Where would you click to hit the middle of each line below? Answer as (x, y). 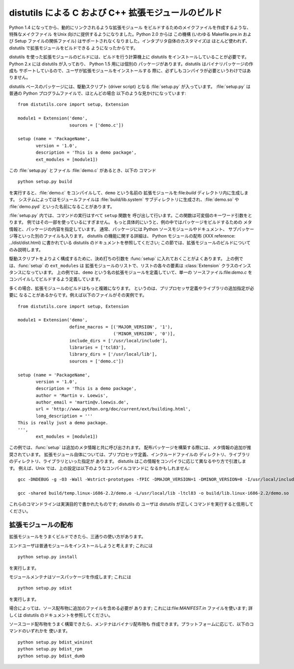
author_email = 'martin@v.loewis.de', (83, 402)
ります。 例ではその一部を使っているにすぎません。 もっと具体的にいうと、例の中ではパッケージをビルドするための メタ (131, 222)
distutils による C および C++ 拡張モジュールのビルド (116, 13)
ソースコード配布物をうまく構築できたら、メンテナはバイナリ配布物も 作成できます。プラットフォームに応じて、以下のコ (132, 624)
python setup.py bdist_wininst (55, 642)
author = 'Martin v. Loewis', (72, 395)
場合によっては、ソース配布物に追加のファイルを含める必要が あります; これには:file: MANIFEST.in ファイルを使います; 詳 (131, 608)
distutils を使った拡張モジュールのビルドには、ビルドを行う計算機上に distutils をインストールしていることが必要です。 (129, 57)
